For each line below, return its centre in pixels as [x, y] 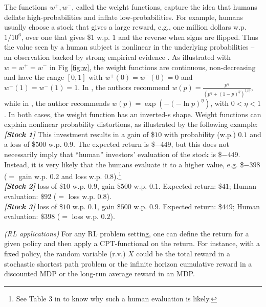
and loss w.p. [82, 176]
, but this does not [200, 144]
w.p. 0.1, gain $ [96, 206]
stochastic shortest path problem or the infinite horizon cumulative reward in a [128, 263]
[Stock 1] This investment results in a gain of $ [80, 134]
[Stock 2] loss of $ [34, 186]
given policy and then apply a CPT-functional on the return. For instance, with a [132, 243]
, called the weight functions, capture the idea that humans [164, 7]
